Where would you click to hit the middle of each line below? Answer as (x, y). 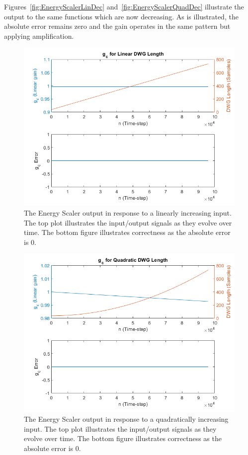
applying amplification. (39, 36)
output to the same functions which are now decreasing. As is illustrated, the (121, 16)
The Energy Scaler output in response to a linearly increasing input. (128, 212)
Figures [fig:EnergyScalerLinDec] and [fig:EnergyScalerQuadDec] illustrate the (124, 6)
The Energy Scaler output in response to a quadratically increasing (126, 418)
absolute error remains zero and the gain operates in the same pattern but (117, 26)
